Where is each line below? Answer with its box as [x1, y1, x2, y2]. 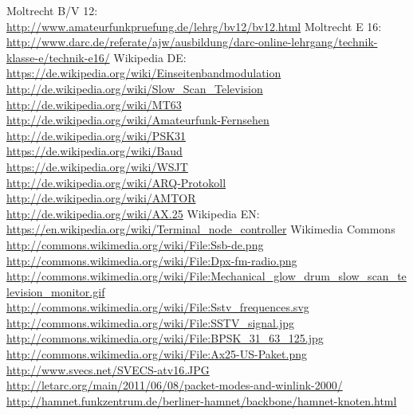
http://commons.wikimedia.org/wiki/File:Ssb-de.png [6, 236, 264, 253]
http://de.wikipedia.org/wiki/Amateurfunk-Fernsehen [6, 112, 269, 128]
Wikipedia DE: [113, 49, 187, 65]
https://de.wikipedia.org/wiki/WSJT [6, 158, 188, 174]
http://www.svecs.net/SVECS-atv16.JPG [6, 361, 210, 378]
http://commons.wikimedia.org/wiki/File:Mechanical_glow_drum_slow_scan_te [6, 268, 407, 284]
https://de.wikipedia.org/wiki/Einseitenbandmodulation [6, 65, 281, 81]
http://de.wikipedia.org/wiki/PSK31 [6, 127, 187, 143]
